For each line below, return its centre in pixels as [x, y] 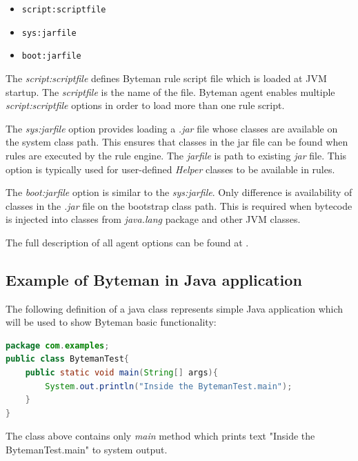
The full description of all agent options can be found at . [127, 242]
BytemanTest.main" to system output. [87, 450]
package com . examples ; [58, 345]
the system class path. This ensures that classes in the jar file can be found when [177, 142]
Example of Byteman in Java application [154, 279]
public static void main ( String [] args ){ [121, 373]
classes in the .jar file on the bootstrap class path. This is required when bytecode [179, 205]
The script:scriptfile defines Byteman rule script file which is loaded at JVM [166, 78]
